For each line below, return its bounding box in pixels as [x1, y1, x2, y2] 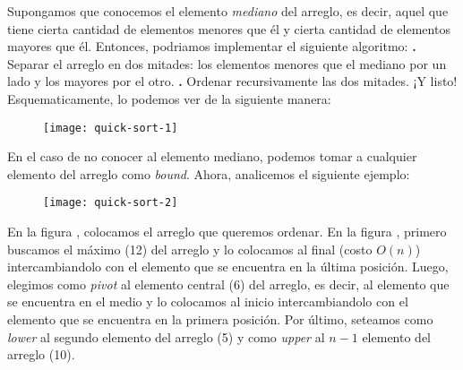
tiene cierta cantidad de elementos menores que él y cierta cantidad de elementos [7, 19, 450, 38]
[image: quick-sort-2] [43, 196, 178, 210]
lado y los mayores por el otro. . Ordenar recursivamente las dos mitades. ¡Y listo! [7, 72, 458, 90]
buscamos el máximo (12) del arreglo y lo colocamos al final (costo [7, 239, 373, 258]
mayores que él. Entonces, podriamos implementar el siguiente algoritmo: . [7, 37, 416, 56]
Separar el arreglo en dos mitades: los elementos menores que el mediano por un [7, 54, 447, 73]
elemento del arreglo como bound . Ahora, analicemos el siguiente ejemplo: [7, 164, 410, 183]
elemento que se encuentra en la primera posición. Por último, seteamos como [7, 310, 433, 329]
